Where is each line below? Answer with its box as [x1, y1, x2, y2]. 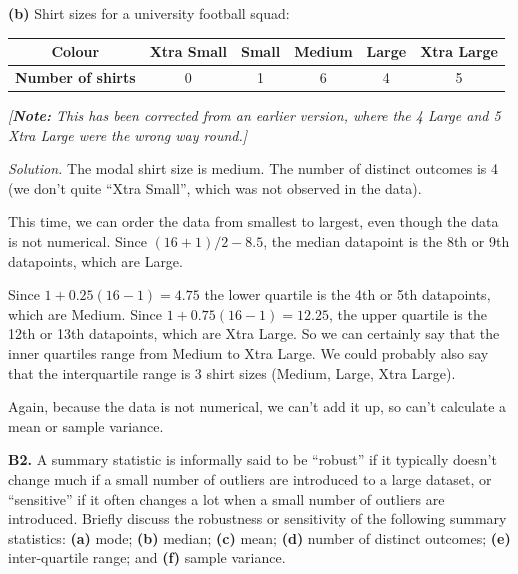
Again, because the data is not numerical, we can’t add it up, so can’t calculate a [8, 396, 507, 417]
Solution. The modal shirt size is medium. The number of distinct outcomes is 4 [8, 158, 499, 179]
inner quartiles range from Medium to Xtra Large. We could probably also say [8, 342, 489, 363]
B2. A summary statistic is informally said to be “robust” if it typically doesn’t [8, 449, 497, 470]
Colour [51, 41, 100, 62]
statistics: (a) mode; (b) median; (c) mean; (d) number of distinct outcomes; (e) [8, 527, 511, 548]
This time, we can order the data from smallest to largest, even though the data [8, 211, 499, 232]
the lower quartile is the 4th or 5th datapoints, [204, 284, 491, 305]
